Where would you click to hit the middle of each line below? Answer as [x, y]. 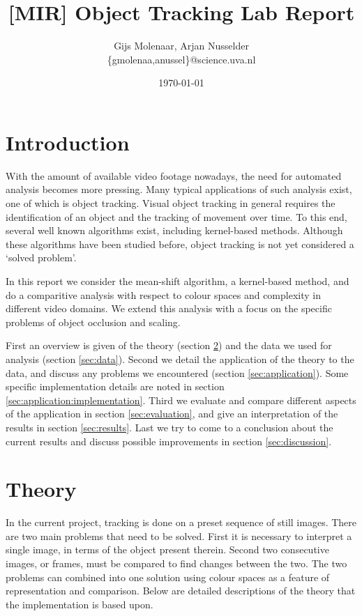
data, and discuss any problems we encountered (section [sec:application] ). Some [177, 372]
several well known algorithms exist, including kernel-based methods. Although [174, 230]
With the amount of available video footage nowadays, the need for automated [174, 175]
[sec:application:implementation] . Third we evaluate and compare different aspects [181, 400]
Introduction [68, 142]
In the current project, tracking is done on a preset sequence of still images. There [181, 522]
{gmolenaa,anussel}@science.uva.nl [181, 59]
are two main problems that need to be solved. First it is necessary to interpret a [179, 536]
